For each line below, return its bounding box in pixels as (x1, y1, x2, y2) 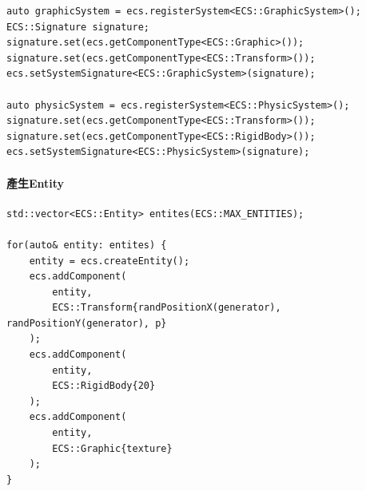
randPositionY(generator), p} (6, 317, 167, 329)
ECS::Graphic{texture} (52, 442, 173, 454)
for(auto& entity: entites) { (6, 239, 167, 251)
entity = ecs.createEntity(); (29, 255, 190, 267)
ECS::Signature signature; (6, 21, 149, 33)
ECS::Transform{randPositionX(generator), (52, 302, 281, 314)
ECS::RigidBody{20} (52, 380, 156, 392)
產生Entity (6, 174, 65, 191)
